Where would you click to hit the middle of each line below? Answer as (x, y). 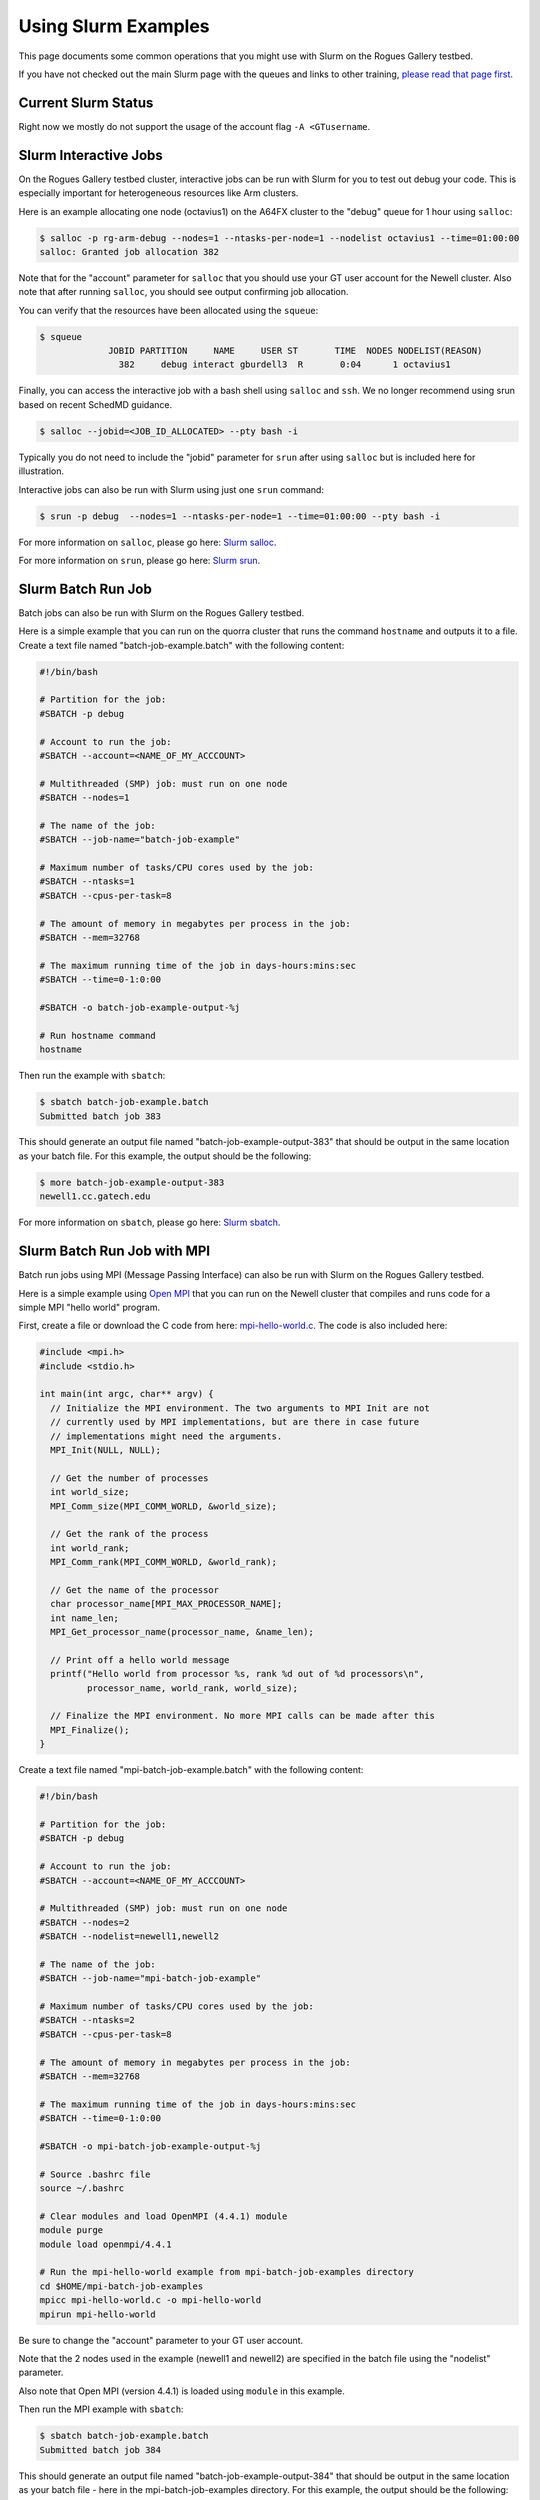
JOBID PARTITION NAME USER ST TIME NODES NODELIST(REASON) (295, 351)
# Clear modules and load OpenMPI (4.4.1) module (163, 2216)
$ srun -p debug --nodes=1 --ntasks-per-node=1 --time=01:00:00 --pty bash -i (240, 516)
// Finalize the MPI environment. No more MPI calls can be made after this (242, 1716)
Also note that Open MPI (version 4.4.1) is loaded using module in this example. (181, 2391)
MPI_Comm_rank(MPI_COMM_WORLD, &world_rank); (163, 1562)
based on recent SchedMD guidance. (95, 404)
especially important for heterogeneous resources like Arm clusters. (158, 193)
